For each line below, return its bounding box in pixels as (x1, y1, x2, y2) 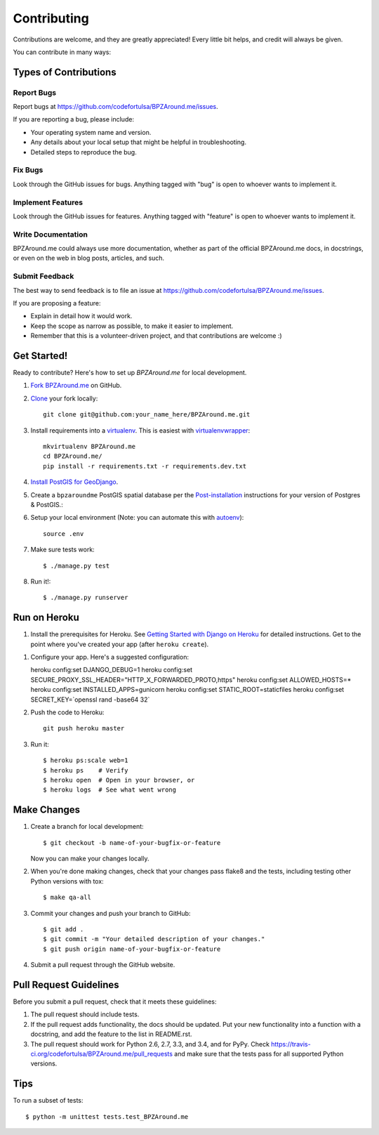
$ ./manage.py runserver (43, 593, 128, 602)
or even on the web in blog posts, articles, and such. (13, 254, 165, 263)
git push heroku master (43, 724, 125, 733)
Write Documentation (13, 229, 88, 239)
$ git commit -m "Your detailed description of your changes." (43, 935, 265, 943)
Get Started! (13, 350, 68, 362)
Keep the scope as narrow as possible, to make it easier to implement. (30, 322, 234, 330)
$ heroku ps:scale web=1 (43, 756, 128, 765)
